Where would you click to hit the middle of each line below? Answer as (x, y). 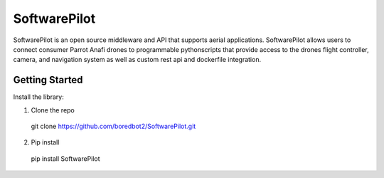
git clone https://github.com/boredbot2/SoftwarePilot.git (113, 126)
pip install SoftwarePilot (65, 158)
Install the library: (38, 97)
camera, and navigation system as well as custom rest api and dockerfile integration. (137, 60)
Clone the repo (53, 110)
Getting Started (48, 80)
